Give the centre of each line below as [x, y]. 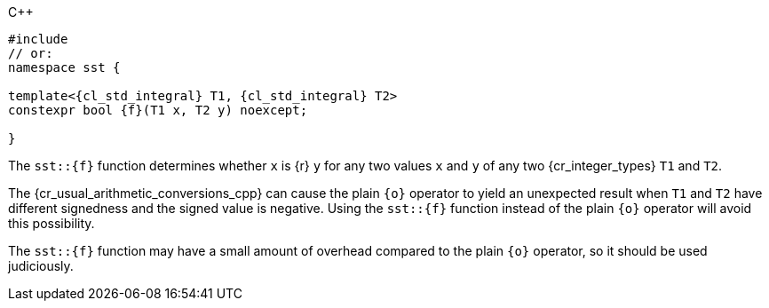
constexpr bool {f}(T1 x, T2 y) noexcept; [158, 110]
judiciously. [41, 266]
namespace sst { [64, 67]
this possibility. [52, 223]
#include [38, 39]
